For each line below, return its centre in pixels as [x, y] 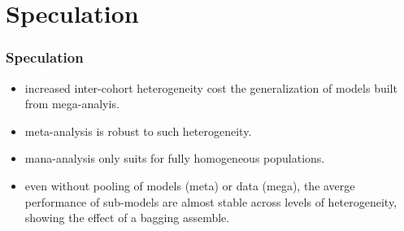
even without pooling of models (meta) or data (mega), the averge [190, 185]
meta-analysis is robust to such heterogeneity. [138, 131]
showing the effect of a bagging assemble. [127, 218]
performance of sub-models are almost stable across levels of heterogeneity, [211, 201]
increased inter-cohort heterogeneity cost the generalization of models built [211, 87]
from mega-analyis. [72, 104]
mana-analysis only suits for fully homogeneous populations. [175, 158]
